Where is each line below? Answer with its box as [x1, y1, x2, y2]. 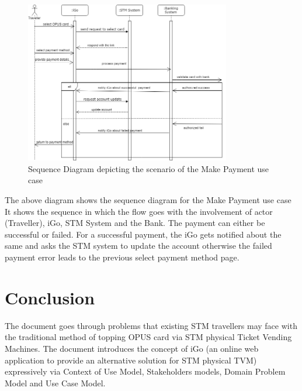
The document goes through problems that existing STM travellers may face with [5, 319, 297, 331]
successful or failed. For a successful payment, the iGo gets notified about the [5, 228, 282, 240]
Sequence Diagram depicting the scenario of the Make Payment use [28, 162, 269, 174]
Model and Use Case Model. [5, 376, 106, 389]
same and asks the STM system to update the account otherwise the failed [5, 239, 272, 252]
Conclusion [5, 285, 95, 309]
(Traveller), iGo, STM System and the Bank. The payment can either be [5, 217, 265, 229]
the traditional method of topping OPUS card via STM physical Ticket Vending [5, 331, 292, 343]
